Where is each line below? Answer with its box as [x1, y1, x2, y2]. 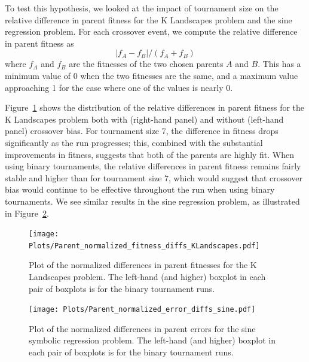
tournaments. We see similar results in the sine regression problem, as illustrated [5, 194, 300, 207]
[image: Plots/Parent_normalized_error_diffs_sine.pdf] [29, 305, 256, 314]
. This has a [258, 57, 301, 70]
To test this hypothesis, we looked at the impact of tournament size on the [5, 2, 279, 14]
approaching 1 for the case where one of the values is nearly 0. [5, 81, 233, 93]
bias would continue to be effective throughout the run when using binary [5, 183, 275, 196]
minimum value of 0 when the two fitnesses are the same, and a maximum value [5, 69, 298, 81]
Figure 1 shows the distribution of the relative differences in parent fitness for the [5, 101, 305, 114]
